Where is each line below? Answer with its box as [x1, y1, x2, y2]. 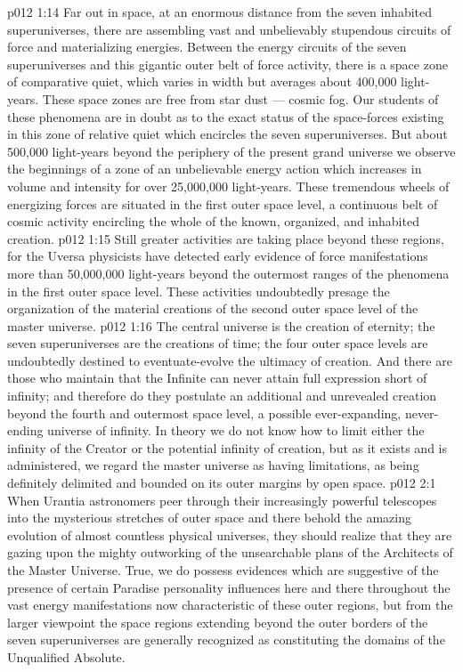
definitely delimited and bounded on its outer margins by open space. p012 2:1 [7, 474, 436, 492]
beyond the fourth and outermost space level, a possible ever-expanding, [7, 403, 402, 422]
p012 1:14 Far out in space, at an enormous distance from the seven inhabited [7, 3, 433, 20]
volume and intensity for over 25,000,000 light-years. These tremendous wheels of [7, 176, 450, 195]
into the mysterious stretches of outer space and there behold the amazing [7, 508, 411, 527]
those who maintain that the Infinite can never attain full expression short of [7, 368, 427, 387]
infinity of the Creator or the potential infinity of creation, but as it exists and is [7, 438, 448, 457]
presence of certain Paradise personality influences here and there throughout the [7, 578, 451, 596]
